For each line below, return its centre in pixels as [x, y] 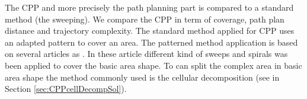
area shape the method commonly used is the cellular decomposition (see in [142, 77]
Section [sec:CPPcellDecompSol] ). [66, 89]
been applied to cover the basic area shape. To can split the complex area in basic [153, 65]
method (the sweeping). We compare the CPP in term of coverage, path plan [145, 19]
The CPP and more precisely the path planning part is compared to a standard [149, 7]
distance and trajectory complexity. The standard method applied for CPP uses [150, 31]
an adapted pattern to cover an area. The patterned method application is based [151, 42]
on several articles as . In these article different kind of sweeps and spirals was [146, 54]
